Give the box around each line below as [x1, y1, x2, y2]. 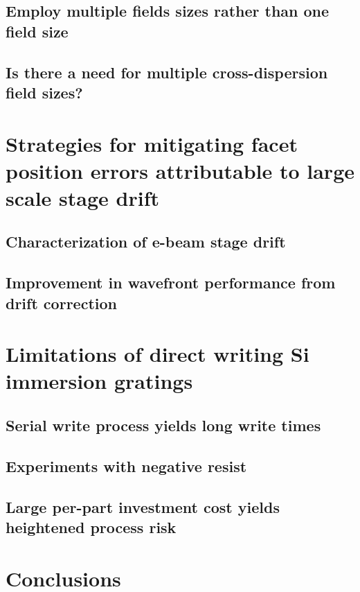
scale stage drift [6, 183, 159, 211]
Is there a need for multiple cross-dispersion [6, 61, 328, 82]
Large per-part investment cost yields [6, 496, 280, 517]
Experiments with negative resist [6, 455, 247, 476]
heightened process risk [6, 516, 177, 537]
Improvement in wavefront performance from [6, 272, 336, 293]
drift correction [6, 292, 117, 313]
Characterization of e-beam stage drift [6, 231, 286, 252]
